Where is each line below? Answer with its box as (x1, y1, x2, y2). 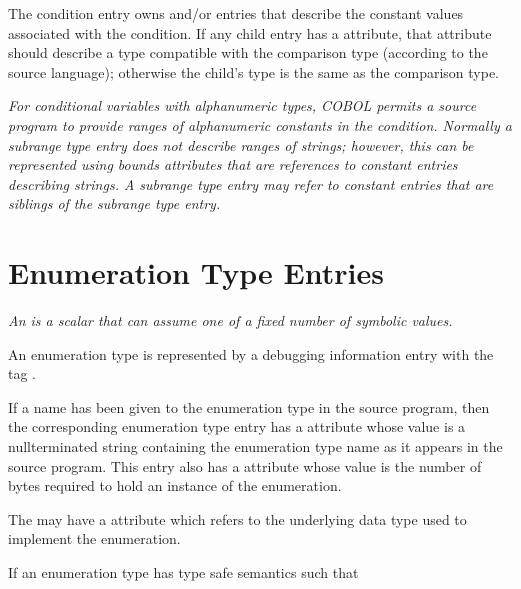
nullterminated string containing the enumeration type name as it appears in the (8, 436, 503, 457)
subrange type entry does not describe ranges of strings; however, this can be (8, 134, 474, 155)
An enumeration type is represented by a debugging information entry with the (8, 343, 494, 364)
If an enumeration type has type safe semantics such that (8, 562, 359, 582)
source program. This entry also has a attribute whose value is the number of (8, 455, 482, 476)
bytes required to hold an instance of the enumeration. (8, 475, 342, 496)
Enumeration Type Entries (8, 252, 384, 293)
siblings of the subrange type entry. (8, 193, 221, 214)
